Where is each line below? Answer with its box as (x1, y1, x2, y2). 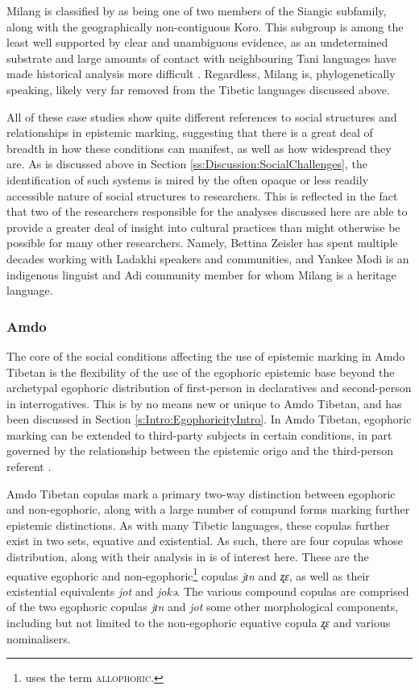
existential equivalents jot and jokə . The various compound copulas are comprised (6, 582, 409, 599)
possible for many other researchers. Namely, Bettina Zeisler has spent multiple (6, 234, 398, 251)
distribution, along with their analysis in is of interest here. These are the (6, 548, 369, 565)
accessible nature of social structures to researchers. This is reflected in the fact (6, 187, 398, 204)
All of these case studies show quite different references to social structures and (6, 108, 397, 125)
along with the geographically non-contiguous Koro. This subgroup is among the (6, 18, 404, 35)
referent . (6, 458, 52, 475)
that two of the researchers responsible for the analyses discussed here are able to (6, 203, 408, 220)
